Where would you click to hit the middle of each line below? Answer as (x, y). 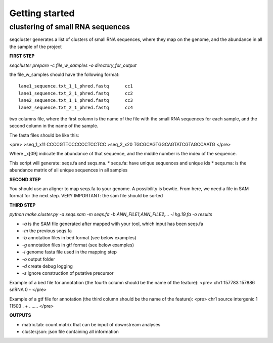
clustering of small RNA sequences (70, 27)
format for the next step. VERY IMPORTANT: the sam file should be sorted (86, 196)
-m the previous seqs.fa (47, 231)
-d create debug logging (48, 266)
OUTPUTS (20, 315)
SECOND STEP (25, 179)
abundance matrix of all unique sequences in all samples (69, 170)
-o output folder (38, 259)
